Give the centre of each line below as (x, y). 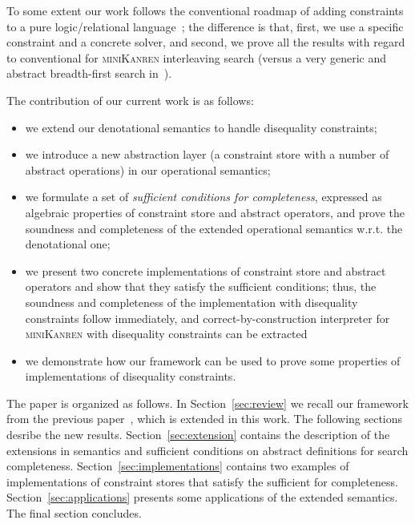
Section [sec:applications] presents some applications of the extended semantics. (202, 497)
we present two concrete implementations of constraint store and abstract (205, 270)
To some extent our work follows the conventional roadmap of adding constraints (205, 10)
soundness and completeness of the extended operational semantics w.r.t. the (214, 228)
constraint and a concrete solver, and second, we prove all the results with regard (206, 42)
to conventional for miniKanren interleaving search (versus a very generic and (197, 57)
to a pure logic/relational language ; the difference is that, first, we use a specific (205, 26)
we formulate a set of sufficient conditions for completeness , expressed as (203, 197)
